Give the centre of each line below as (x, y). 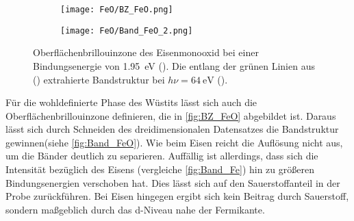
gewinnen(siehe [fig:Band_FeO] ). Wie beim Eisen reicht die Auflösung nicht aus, (174, 142)
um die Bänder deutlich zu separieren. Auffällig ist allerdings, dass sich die (162, 156)
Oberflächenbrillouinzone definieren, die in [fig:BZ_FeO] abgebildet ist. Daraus (171, 115)
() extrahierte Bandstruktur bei (99, 79)
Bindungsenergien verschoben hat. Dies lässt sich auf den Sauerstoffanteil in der (173, 182)
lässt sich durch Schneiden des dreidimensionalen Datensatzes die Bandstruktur (172, 129)
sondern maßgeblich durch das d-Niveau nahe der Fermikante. (135, 209)
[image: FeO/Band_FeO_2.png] (127, 30)
